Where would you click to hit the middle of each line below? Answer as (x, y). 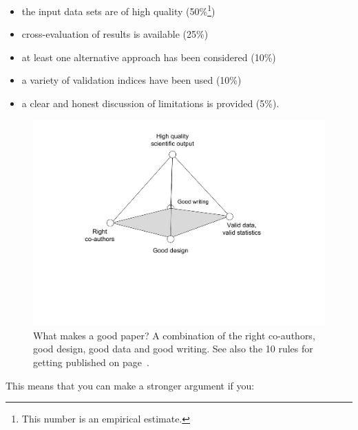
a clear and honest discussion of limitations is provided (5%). (150, 103)
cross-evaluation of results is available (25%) (115, 34)
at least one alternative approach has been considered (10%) (149, 57)
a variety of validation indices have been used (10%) (131, 80)
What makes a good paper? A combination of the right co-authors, (174, 335)
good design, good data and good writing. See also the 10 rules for (173, 349)
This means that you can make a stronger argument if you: (130, 385)
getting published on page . (91, 362)
